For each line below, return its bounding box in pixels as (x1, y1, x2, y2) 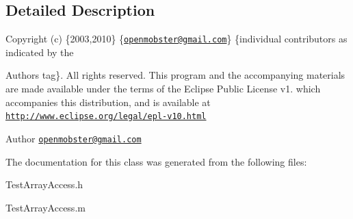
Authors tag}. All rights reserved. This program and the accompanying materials (5, 68, 345, 82)
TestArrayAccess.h (5, 177, 83, 192)
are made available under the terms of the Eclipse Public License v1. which (5, 81, 321, 96)
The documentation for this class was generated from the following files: (5, 154, 307, 168)
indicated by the (5, 44, 74, 59)
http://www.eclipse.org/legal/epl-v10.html (5, 112, 207, 122)
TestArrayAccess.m (5, 200, 86, 214)
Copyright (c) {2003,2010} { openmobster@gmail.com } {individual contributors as (5, 31, 348, 46)
